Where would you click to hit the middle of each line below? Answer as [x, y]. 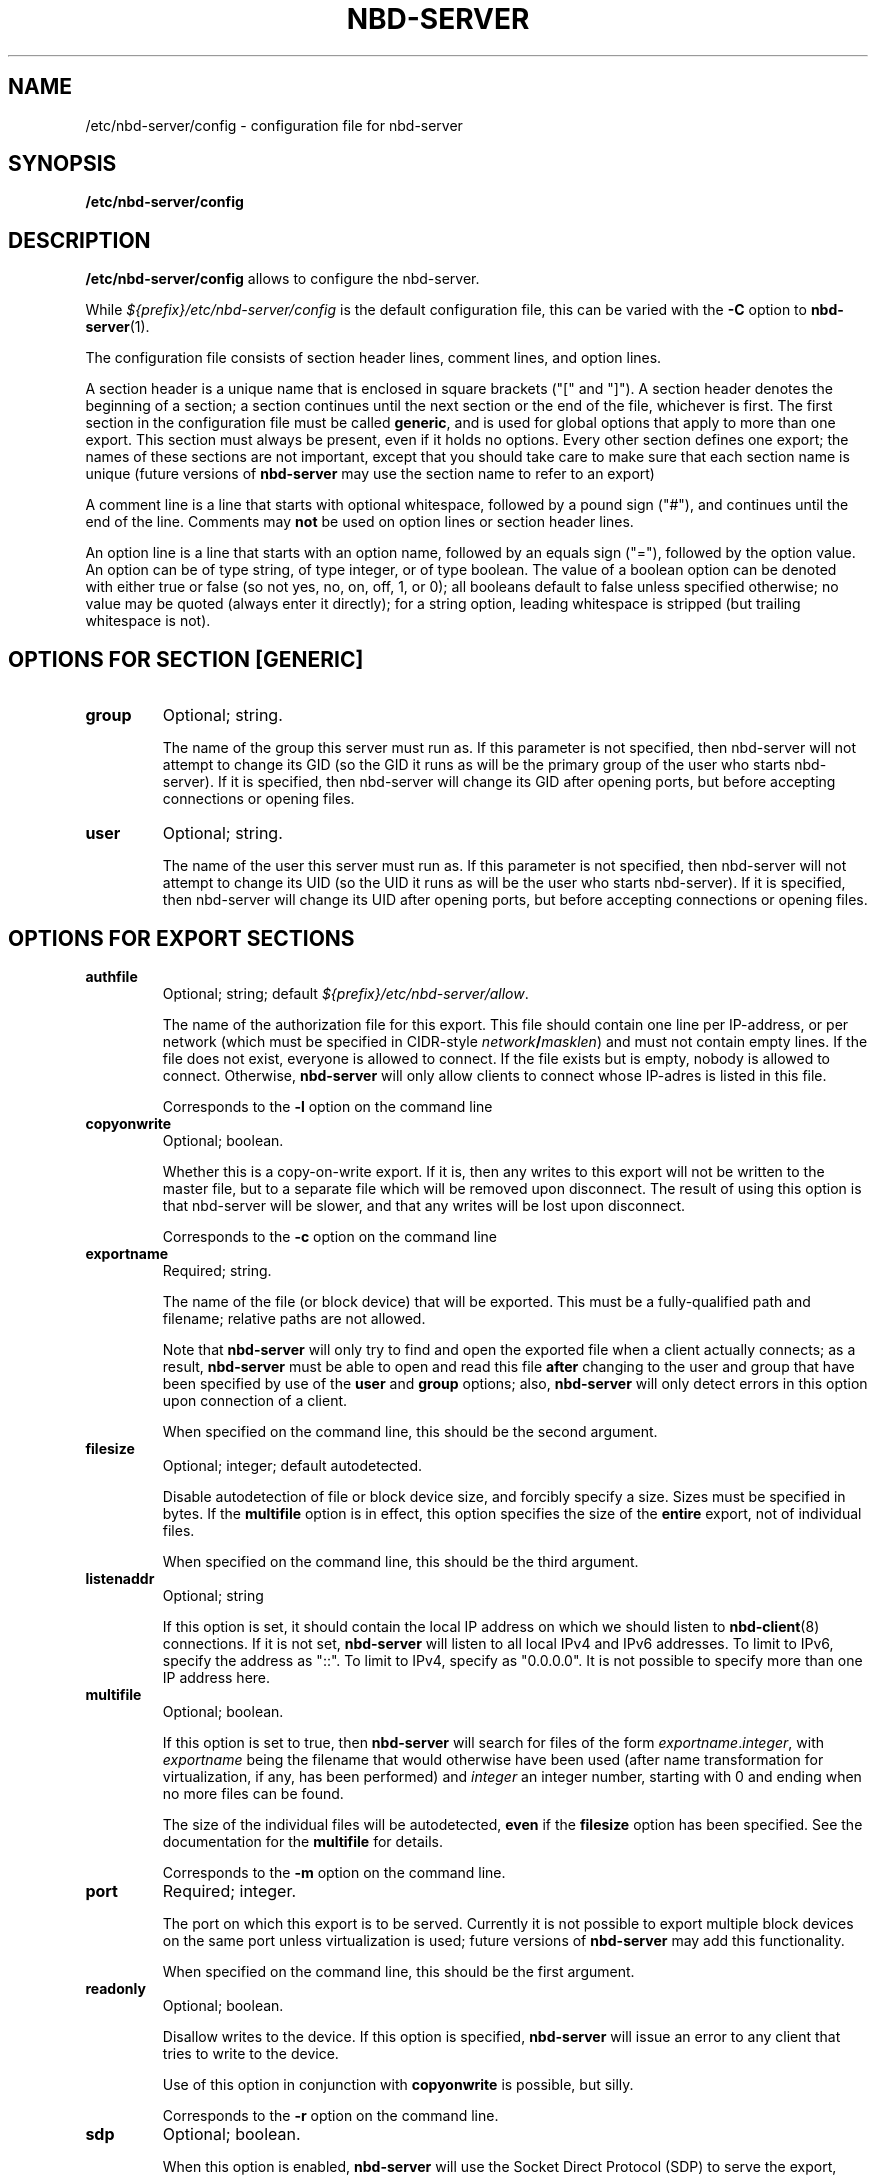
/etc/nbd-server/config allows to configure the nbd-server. [282, 279]
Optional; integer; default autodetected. [292, 1465]
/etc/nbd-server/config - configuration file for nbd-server [274, 125]
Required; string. [217, 1270]
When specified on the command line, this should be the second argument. [410, 1431]
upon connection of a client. [255, 1400]
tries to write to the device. [250, 2053]
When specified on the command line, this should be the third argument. [400, 1561]
